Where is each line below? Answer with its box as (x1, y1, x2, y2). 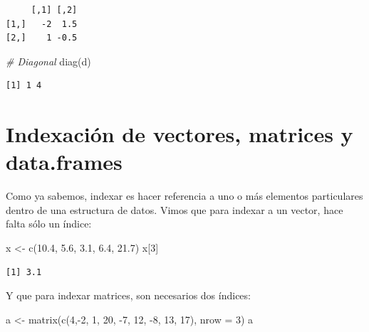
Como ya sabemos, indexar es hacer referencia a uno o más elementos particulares (6, 188, 363, 203)
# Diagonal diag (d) (6, 53, 91, 68)
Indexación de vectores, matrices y (6, 119, 353, 149)
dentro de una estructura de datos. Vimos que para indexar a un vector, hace (6, 202, 343, 217)
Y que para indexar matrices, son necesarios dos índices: (6, 288, 251, 303)
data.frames (6, 147, 123, 176)
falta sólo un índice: (6, 216, 92, 231)
